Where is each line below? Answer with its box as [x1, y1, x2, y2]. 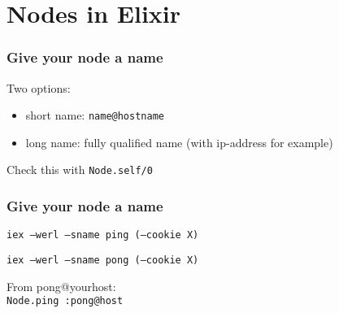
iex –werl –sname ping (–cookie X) [7, 229, 199, 241]
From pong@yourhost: [7, 277, 116, 294]
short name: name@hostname [25, 107, 164, 124]
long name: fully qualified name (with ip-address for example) [25, 133, 333, 150]
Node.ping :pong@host [7, 295, 124, 307]
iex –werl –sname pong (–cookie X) [7, 254, 199, 266]
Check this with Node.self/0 [7, 161, 153, 178]
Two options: [7, 79, 71, 96]
